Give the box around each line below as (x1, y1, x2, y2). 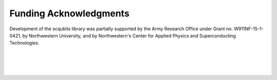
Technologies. (9, 40, 39, 46)
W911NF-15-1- (233, 26, 264, 32)
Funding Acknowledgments (9, 8, 130, 19)
